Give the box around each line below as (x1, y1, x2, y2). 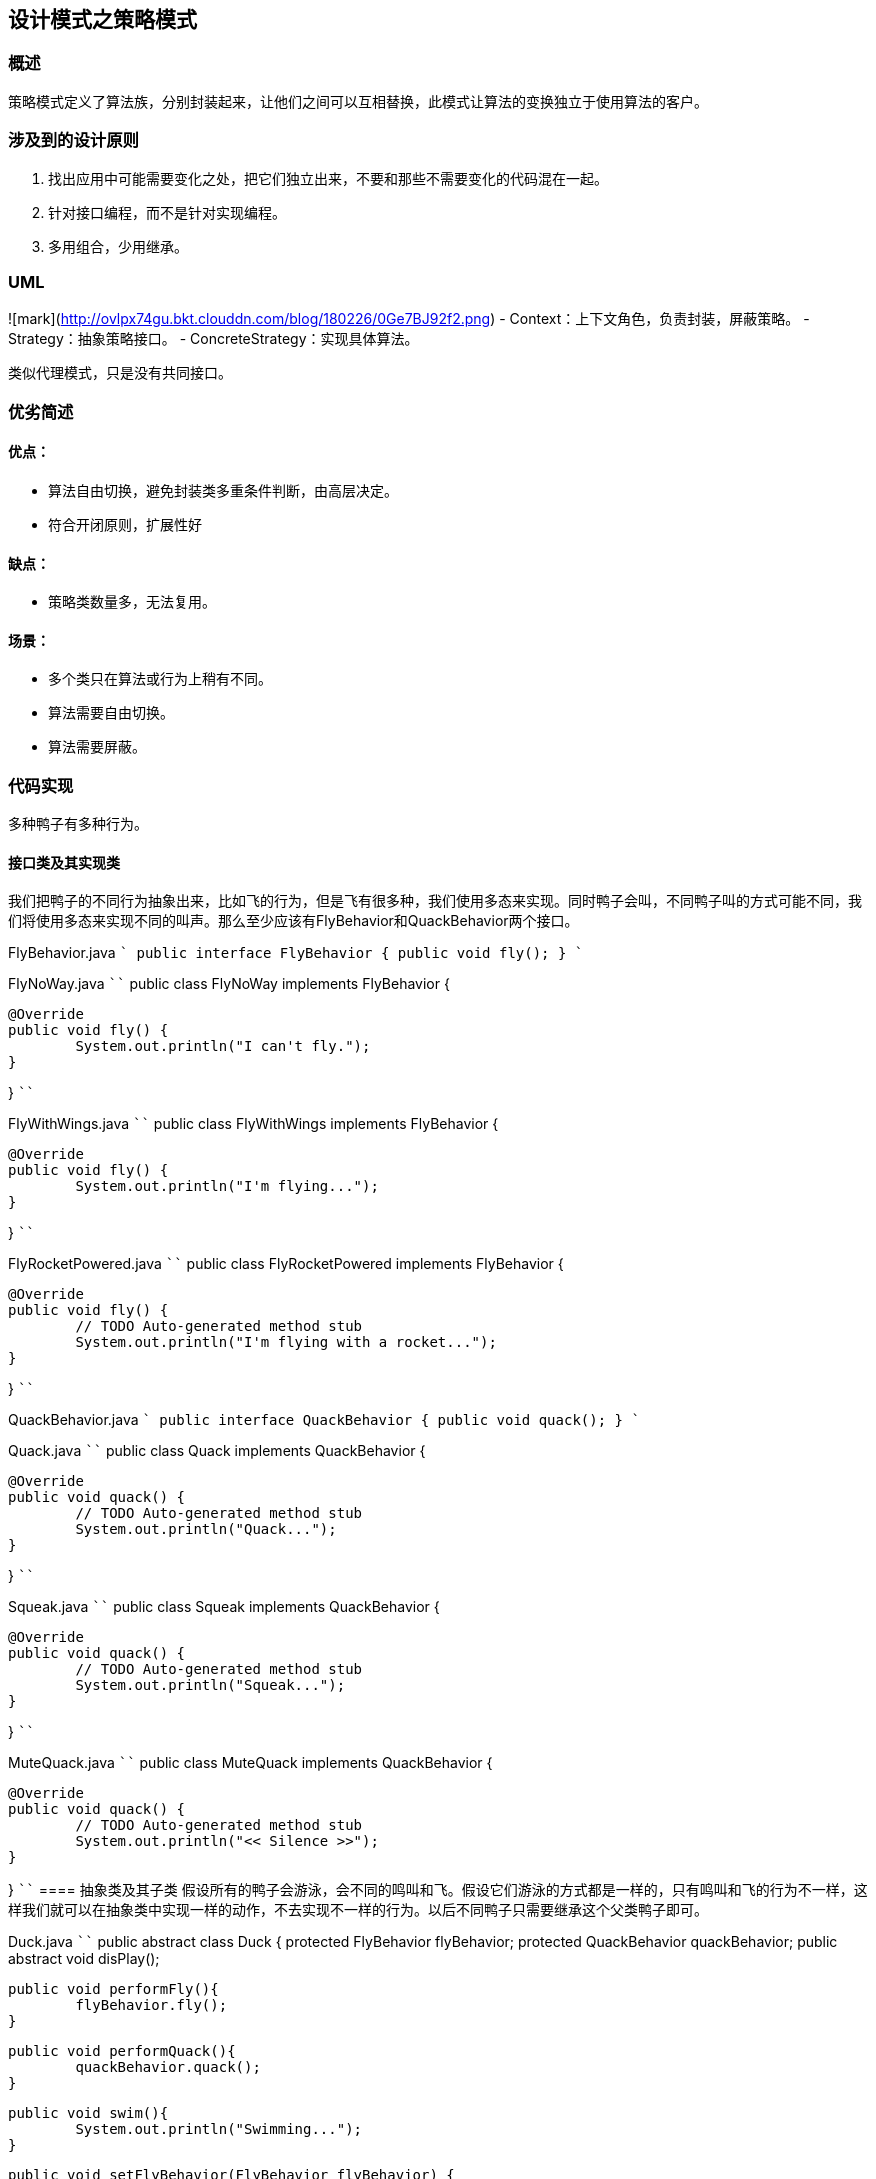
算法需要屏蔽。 (48, 738, 146, 756)
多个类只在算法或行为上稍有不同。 (48, 670, 272, 688)
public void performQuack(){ (8, 2043, 236, 2060)
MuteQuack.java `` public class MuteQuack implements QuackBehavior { (8, 1754, 493, 1772)
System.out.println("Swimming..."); (75, 2121, 363, 2138)
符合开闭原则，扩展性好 (48, 515, 202, 533)
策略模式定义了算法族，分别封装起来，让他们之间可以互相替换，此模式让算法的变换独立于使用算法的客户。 (8, 92, 708, 110)
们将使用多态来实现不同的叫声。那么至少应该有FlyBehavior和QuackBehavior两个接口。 (8, 912, 579, 930)
